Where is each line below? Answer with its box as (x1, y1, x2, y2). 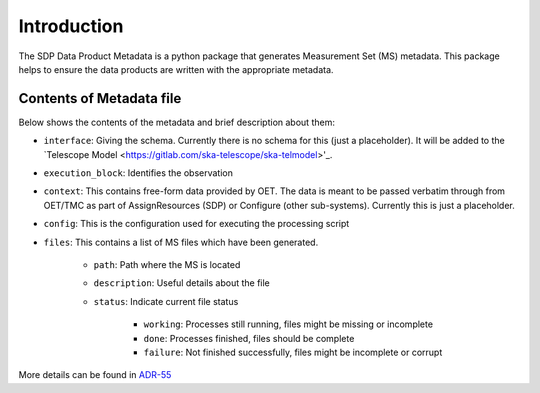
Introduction (18, 15, 124, 37)
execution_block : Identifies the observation (43, 167, 234, 179)
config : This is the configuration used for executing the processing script (43, 218, 350, 230)
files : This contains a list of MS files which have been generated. (43, 236, 319, 248)
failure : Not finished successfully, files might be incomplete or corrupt (143, 346, 443, 358)
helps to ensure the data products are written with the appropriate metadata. (18, 63, 334, 75)
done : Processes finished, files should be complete (143, 332, 355, 344)
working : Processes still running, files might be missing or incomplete (143, 318, 434, 330)
